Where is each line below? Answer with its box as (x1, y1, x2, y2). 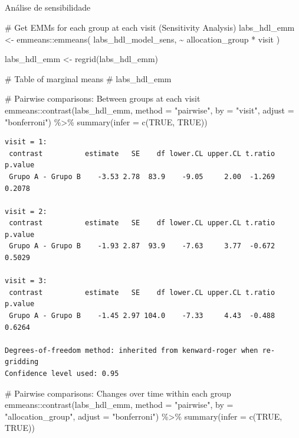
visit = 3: (5, 277, 47, 285)
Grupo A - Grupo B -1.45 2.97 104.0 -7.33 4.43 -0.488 (9, 312, 275, 320)
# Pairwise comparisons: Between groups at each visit (5, 92, 201, 105)
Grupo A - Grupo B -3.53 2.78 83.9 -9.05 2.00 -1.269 (9, 172, 275, 181)
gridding (5, 358, 39, 366)
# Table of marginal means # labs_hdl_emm (5, 72, 172, 85)
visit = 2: (5, 207, 47, 216)
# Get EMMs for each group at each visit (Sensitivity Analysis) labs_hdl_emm (5, 21, 295, 33)
